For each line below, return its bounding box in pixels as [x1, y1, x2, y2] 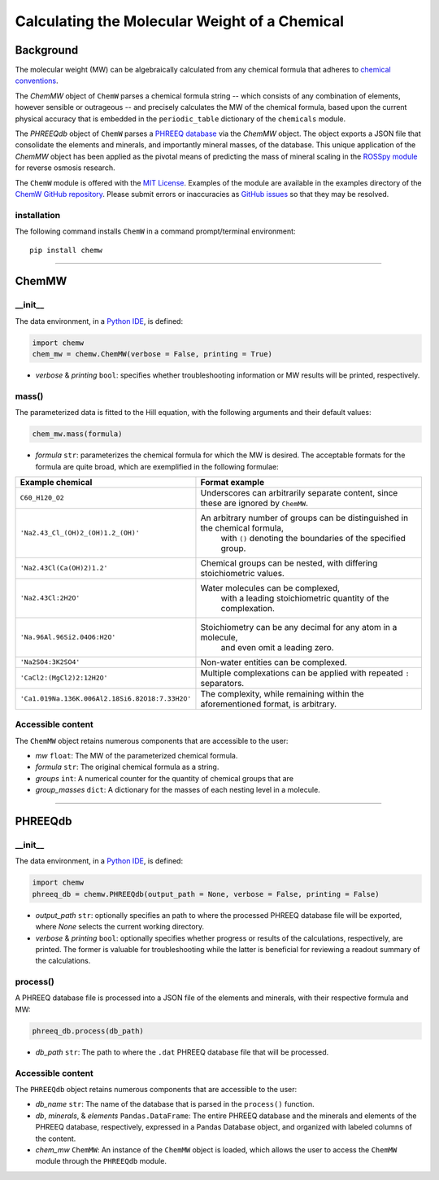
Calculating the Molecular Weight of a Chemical [15, 12, 345, 30]
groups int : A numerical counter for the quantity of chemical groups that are [35, 773, 294, 783]
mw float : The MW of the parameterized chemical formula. [35, 751, 238, 761]
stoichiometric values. [200, 567, 285, 579]
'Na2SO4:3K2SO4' [20, 658, 80, 666]
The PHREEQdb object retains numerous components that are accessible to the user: [15, 1084, 297, 1094]
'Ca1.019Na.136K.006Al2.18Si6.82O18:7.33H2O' [20, 694, 192, 703]
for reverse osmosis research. [15, 163, 115, 173]
